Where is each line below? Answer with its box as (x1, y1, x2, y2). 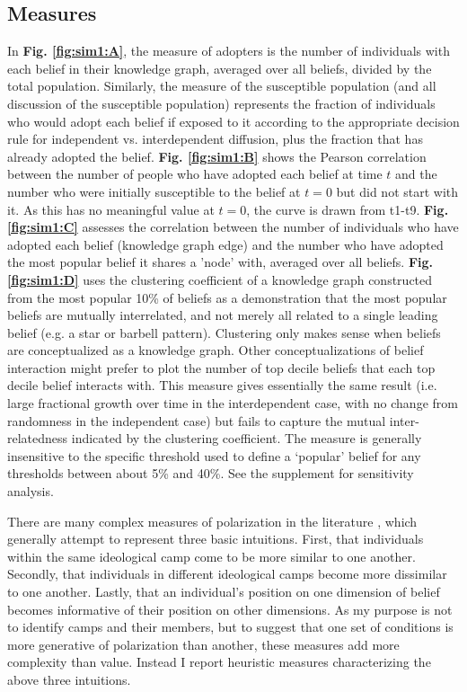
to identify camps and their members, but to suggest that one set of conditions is (7, 617, 454, 636)
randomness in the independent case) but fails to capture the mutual (7, 411, 386, 430)
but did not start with (336, 182, 459, 200)
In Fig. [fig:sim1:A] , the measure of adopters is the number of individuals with (7, 41, 450, 60)
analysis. (7, 482, 54, 501)
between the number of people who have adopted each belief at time (7, 164, 383, 183)
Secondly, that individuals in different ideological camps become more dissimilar (7, 564, 447, 583)
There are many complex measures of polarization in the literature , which (7, 511, 418, 530)
